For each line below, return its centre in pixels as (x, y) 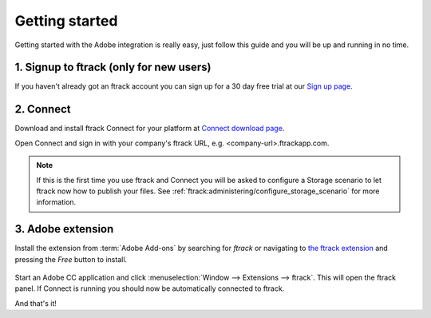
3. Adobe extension (64, 229)
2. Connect (43, 109)
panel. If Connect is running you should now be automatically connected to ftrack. (150, 288)
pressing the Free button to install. (71, 259)
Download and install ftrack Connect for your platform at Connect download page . (150, 129)
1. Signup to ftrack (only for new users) (113, 68)
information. (56, 202)
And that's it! (36, 303)
